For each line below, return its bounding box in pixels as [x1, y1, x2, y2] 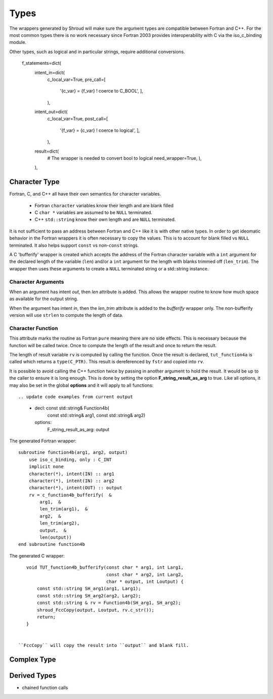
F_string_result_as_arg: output [47, 426, 110, 432]
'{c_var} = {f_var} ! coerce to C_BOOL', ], [60, 88, 144, 94]
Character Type [9, 177, 60, 187]
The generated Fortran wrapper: [9, 438, 77, 444]
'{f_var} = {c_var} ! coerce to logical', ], [60, 127, 140, 133]
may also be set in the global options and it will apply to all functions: [9, 382, 154, 388]
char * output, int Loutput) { [106, 579, 184, 584]
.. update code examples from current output [18, 394, 133, 400]
